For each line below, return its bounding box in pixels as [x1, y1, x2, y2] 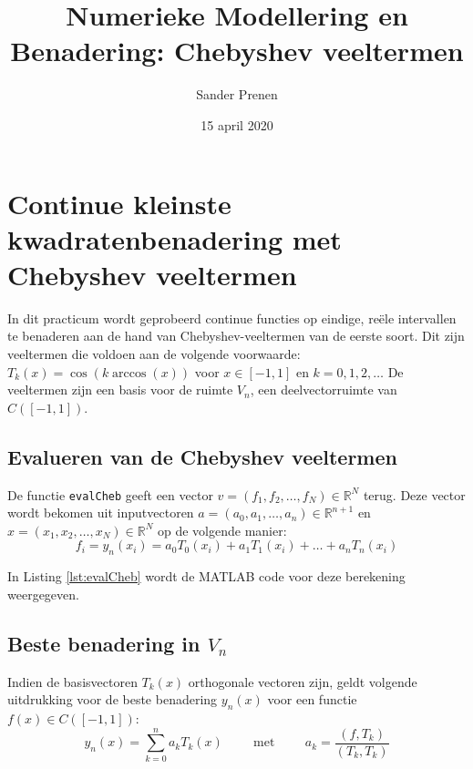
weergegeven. [7, 584, 79, 603]
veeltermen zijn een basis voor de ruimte [7, 380, 233, 399]
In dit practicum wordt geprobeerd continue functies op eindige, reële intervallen [7, 308, 457, 327]
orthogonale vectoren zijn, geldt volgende [188, 672, 417, 691]
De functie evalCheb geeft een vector [7, 485, 213, 504]
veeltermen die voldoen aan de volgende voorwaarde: [7, 344, 301, 363]
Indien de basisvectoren [7, 672, 138, 691]
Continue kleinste [7, 184, 231, 221]
